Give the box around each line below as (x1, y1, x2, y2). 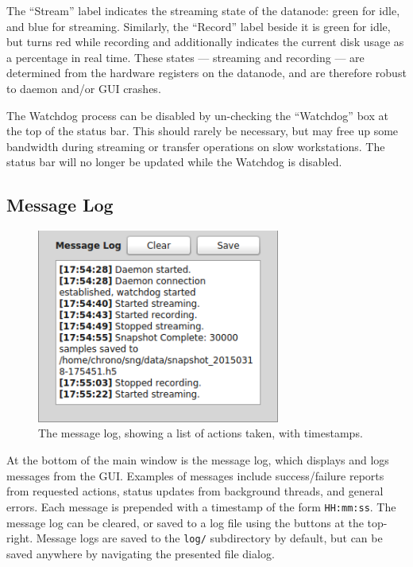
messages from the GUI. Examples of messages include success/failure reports (6, 467, 384, 484)
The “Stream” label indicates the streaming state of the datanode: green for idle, (6, 2, 400, 18)
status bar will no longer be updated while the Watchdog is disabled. (6, 153, 342, 170)
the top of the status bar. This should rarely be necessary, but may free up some (6, 122, 399, 139)
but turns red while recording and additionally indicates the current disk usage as (6, 33, 404, 50)
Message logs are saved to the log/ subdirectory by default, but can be (36, 530, 383, 546)
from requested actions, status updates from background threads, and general (6, 483, 384, 499)
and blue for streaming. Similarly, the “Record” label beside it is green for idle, (6, 17, 391, 34)
